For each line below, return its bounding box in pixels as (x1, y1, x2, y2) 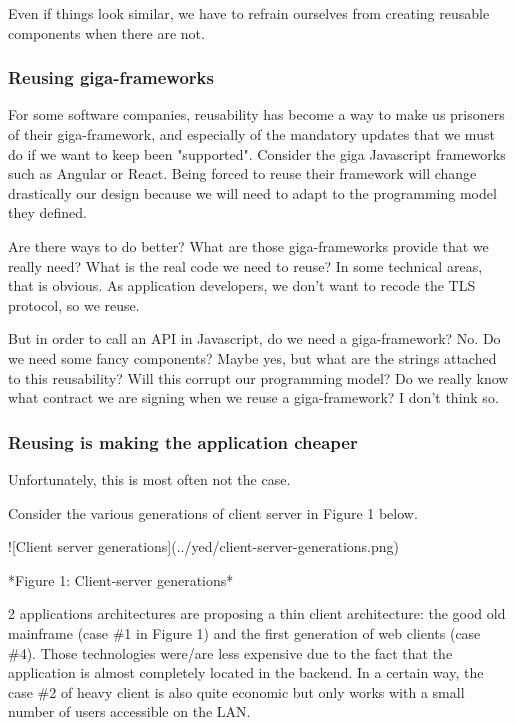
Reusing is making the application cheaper (8, 429, 358, 454)
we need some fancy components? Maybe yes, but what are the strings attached (8, 347, 497, 368)
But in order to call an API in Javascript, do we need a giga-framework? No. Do (8, 328, 501, 349)
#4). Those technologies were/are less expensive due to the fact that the (8, 642, 453, 663)
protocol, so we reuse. (8, 294, 140, 315)
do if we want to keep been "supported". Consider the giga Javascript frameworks (8, 143, 506, 164)
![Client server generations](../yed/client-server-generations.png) (8, 536, 399, 557)
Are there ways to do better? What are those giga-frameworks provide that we (8, 235, 489, 256)
